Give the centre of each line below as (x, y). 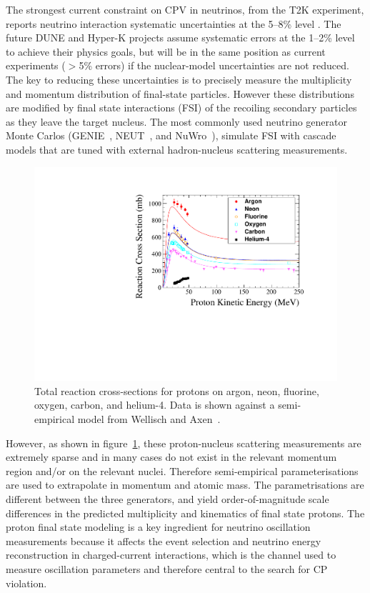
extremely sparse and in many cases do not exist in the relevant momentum (171, 457)
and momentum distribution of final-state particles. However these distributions (180, 93)
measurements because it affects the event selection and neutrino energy (164, 540)
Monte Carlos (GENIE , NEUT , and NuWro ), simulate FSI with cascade (171, 135)
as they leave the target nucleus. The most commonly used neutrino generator (176, 121)
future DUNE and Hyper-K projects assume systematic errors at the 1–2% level (180, 38)
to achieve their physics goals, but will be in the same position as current (166, 51)
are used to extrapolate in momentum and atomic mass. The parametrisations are (185, 485)
